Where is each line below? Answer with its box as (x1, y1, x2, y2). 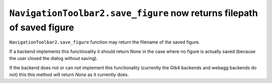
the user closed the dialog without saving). (9, 55, 98, 61)
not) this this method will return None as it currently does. (9, 71, 129, 77)
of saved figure (9, 21, 75, 33)
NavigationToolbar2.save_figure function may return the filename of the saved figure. (9, 39, 200, 45)
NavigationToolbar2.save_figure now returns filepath (9, 7, 258, 18)
